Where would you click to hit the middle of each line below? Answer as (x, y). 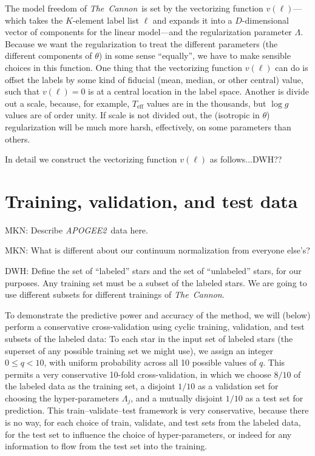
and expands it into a (192, 20)
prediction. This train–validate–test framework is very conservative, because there (157, 410)
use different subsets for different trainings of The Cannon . (115, 294)
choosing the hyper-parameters (62, 397)
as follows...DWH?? (246, 159)
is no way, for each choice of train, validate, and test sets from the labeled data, (153, 422)
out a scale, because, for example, (67, 103)
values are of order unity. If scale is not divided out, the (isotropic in (132, 115)
